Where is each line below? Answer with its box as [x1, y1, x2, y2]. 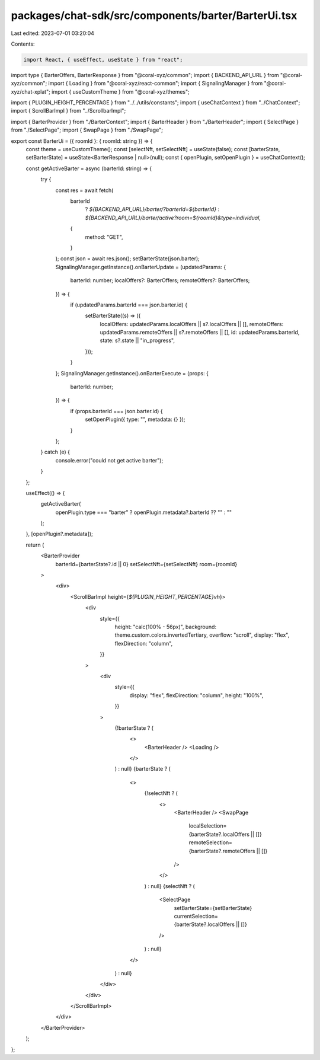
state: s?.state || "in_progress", [100, 337, 175, 344]
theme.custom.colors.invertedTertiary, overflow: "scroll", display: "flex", [114, 631, 290, 638]
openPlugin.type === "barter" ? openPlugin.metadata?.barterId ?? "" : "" [55, 509, 232, 516]
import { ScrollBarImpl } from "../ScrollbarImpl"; [11, 107, 126, 114]
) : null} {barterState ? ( [114, 765, 171, 772]
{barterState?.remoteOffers [188, 847, 255, 854]
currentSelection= [174, 912, 219, 919]
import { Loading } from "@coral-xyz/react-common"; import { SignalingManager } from [48, 80, 263, 87]
